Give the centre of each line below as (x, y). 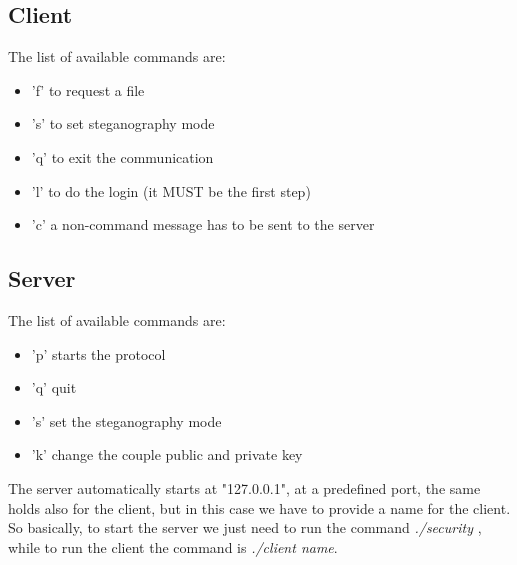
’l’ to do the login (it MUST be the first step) (171, 190)
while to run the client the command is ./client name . (173, 546)
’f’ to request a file (88, 89)
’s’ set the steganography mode (126, 420)
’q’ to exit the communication (122, 156)
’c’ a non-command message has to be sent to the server (203, 224)
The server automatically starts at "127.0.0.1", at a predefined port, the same (244, 487)
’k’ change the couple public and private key (167, 454)
